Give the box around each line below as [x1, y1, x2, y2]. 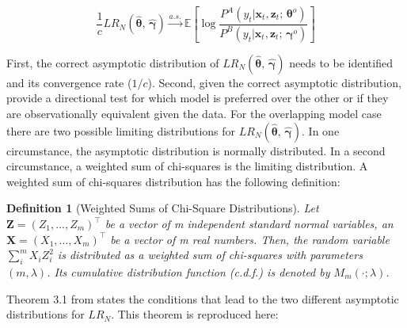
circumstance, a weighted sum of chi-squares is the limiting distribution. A [6, 158, 368, 174]
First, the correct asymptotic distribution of [6, 54, 219, 71]
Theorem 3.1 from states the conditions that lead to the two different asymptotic [6, 290, 399, 307]
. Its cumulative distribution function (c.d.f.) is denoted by [47, 264, 330, 280]
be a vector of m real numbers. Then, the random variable [110, 231, 390, 247]
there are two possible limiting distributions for [6, 122, 236, 139]
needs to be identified [289, 54, 393, 71]
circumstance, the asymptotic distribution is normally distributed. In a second [6, 142, 386, 158]
